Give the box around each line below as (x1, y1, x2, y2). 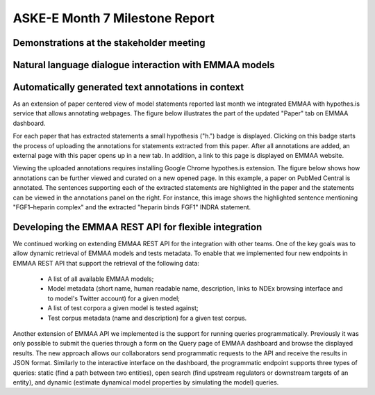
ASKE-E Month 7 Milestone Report (12, 10, 215, 26)
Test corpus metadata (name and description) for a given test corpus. (47, 314, 247, 322)
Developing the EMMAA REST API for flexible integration (12, 221, 262, 233)
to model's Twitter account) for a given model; (47, 294, 181, 303)
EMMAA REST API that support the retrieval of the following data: (12, 259, 199, 267)
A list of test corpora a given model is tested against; (47, 304, 199, 312)
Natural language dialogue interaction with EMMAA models (12, 59, 275, 71)
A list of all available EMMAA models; (47, 275, 154, 283)
